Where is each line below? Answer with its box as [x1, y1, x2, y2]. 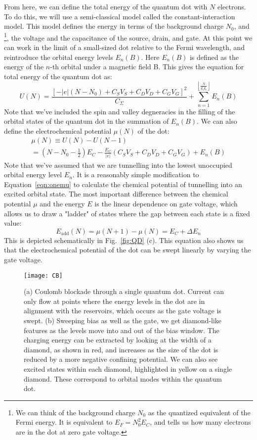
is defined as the [189, 51, 239, 62]
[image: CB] [24, 272, 63, 279]
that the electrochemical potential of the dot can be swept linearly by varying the [4, 244, 251, 255]
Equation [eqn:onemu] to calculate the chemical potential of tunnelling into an [4, 179, 242, 189]
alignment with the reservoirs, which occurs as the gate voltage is [24, 305, 221, 316]
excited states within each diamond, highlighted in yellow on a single [24, 364, 232, 374]
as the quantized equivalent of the [148, 407, 251, 417]
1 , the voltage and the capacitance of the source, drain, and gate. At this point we [4, 31, 253, 43]
